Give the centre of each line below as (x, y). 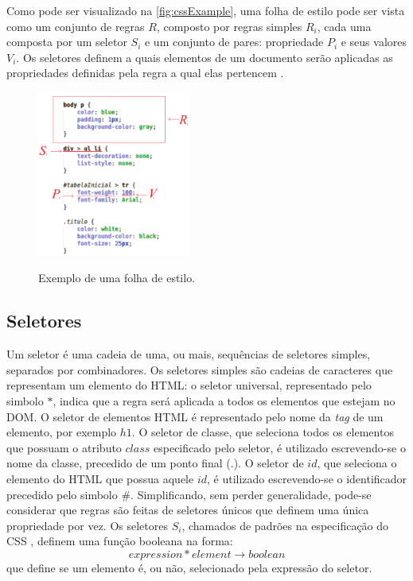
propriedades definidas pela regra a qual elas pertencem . (145, 73)
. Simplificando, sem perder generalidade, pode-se (251, 494)
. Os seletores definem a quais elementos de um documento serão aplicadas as (205, 57)
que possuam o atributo (64, 447)
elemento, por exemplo (62, 432)
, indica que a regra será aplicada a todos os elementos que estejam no (224, 401)
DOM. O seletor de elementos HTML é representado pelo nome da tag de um (195, 416)
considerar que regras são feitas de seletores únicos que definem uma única (188, 510)
